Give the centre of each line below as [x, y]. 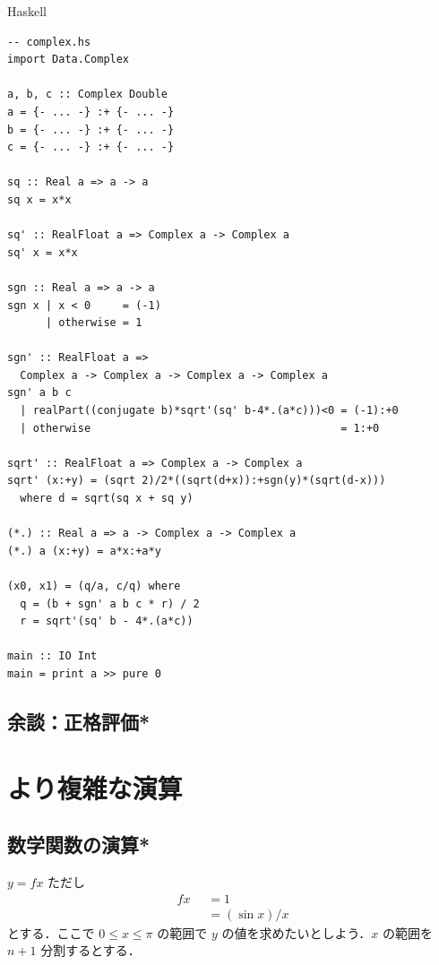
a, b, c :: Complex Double [87, 95]
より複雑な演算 [95, 787]
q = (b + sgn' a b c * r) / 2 [110, 603]
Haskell [27, 11]
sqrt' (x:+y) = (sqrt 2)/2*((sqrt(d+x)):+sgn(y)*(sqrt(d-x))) [197, 481]
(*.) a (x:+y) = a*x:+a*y [84, 551]
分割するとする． [90, 950]
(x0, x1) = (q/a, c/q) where [94, 586]
